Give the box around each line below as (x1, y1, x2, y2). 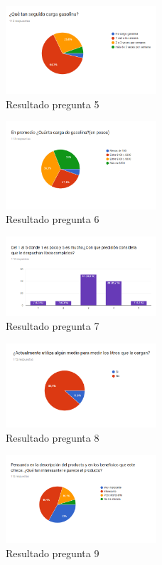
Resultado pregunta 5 (6, 96, 99, 111)
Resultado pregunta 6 (6, 212, 99, 227)
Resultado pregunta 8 (6, 430, 99, 445)
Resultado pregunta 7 (6, 318, 99, 333)
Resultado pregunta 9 (6, 545, 99, 560)
